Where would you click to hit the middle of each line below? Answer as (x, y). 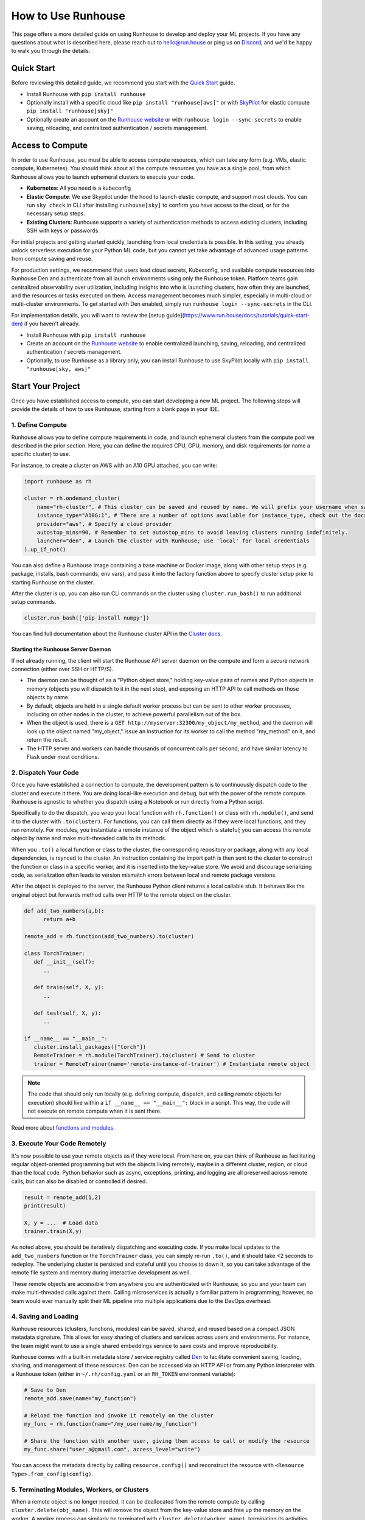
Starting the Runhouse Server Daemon (61, 649)
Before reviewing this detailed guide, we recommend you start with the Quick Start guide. (123, 83)
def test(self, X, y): (68, 1013)
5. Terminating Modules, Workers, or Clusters (80, 1490)
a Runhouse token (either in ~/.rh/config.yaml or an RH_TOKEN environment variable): (123, 1373)
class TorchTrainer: (54, 953)
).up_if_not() (45, 549)
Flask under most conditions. (63, 757)
